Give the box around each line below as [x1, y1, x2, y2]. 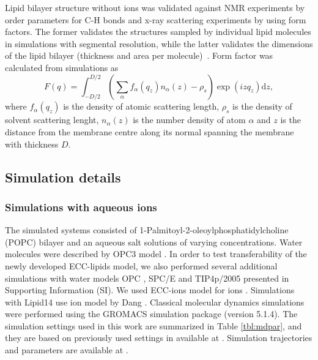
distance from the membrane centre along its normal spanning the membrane [5, 125, 294, 138]
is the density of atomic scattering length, [63, 100, 220, 113]
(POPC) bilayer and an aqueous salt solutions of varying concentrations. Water [5, 235, 303, 248]
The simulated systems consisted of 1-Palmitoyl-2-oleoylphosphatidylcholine [5, 223, 289, 236]
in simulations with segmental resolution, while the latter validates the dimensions [5, 37, 313, 50]
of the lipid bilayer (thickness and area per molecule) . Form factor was [5, 49, 273, 62]
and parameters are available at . [5, 343, 128, 356]
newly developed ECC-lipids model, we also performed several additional [5, 259, 278, 272]
